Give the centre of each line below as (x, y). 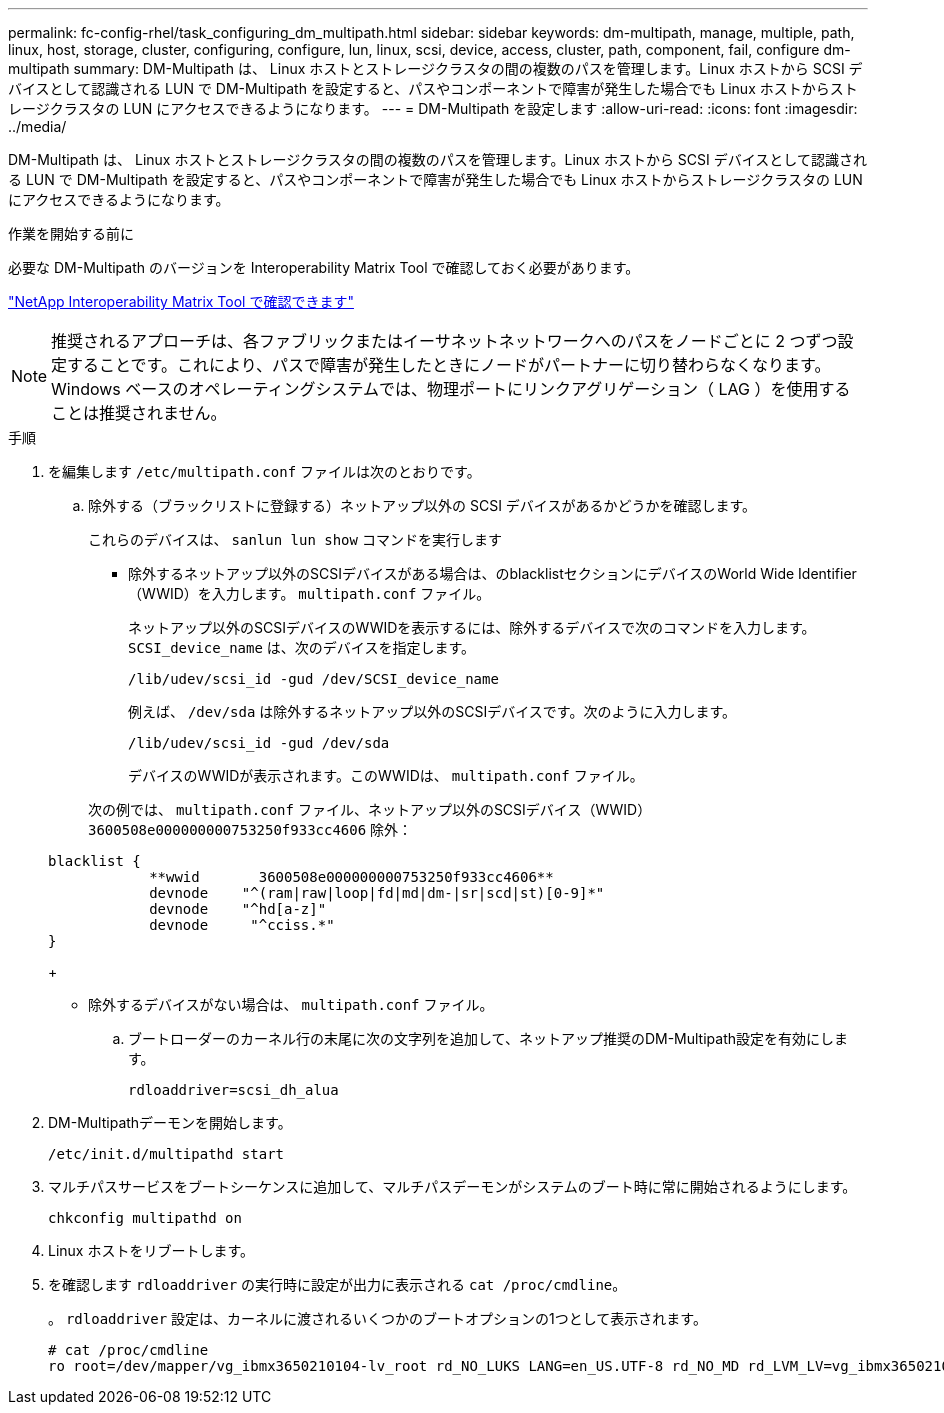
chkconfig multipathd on (145, 1218)
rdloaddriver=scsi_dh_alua (233, 1090)
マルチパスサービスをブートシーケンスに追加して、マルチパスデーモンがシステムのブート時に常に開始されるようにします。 (452, 1186)
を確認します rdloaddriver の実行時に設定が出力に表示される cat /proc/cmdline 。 (337, 1284)
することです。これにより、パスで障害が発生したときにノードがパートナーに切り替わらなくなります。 (449, 365)
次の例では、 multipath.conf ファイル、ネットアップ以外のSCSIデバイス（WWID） (370, 809)
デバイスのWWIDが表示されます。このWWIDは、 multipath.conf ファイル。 (386, 775)
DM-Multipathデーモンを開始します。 (170, 1122)
